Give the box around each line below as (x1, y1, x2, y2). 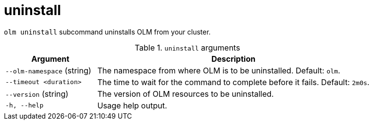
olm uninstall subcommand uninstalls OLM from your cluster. (4, 27, 211, 36)
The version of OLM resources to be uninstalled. (97, 89, 274, 99)
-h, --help (5, 102, 44, 109)
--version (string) (5, 89, 69, 99)
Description (211, 53, 256, 64)
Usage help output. (97, 100, 167, 110)
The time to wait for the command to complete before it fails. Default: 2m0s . (97, 77, 370, 87)
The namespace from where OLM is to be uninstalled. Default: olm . (97, 65, 340, 75)
